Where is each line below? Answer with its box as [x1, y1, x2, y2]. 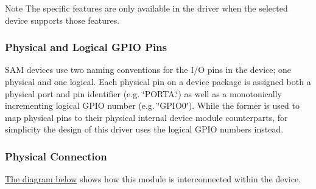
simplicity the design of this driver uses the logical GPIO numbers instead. [5, 123, 284, 136]
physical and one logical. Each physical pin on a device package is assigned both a [5, 75, 311, 88]
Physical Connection [5, 148, 107, 163]
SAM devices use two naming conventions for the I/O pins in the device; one [5, 63, 292, 76]
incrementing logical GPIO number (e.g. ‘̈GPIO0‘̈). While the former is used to [5, 99, 300, 112]
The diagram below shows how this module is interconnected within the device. [5, 173, 301, 185]
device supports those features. [5, 13, 120, 26]
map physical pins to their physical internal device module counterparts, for [5, 111, 288, 123]
